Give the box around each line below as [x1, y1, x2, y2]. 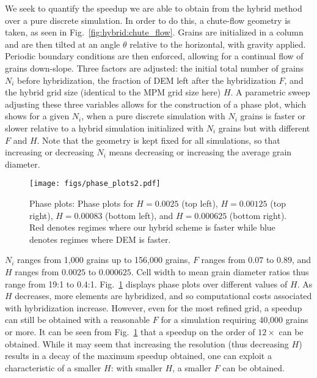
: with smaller [111, 361, 162, 374]
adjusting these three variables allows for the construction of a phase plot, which [5, 97, 306, 110]
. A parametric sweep [230, 86, 310, 98]
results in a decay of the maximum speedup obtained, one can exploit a [5, 349, 272, 362]
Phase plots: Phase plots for [29, 196, 134, 209]
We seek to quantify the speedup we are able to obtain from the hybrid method [5, 2, 302, 14]
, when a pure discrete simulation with [81, 109, 225, 122]
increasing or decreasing [5, 146, 94, 158]
